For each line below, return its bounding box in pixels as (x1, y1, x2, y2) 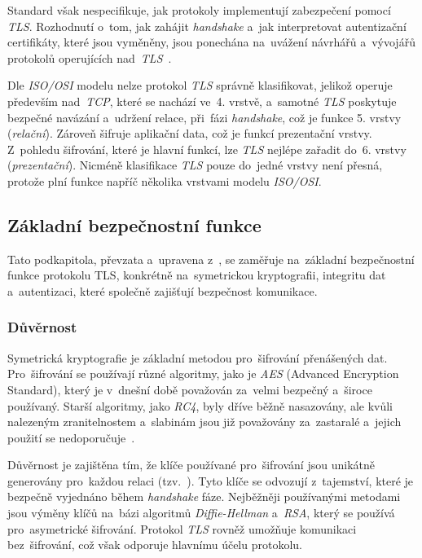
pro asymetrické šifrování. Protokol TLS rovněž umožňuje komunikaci (7, 520, 357, 537)
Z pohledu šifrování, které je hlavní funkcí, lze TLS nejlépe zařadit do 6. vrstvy (7, 140, 407, 157)
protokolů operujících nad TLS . (7, 49, 172, 66)
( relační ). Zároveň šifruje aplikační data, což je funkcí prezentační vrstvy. (7, 125, 372, 142)
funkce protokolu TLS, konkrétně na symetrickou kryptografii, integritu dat (7, 266, 386, 283)
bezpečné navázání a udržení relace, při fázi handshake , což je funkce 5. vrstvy (7, 108, 402, 125)
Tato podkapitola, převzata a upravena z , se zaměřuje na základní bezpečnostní (7, 250, 415, 267)
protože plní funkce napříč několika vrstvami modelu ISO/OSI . (7, 172, 322, 189)
